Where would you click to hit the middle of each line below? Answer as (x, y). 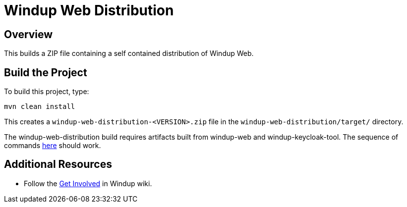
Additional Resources (58, 164)
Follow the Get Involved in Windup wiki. (88, 183)
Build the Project (46, 72)
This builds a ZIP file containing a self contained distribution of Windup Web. (129, 53)
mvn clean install (40, 107)
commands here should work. (53, 146)
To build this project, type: (47, 92)
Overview (29, 34)
